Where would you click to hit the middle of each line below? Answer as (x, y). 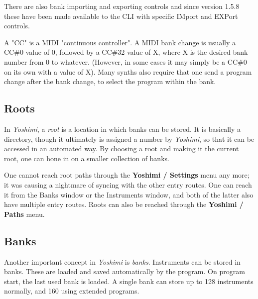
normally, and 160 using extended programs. (72, 291)
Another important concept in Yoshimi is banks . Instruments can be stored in (122, 261)
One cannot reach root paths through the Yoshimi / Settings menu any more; (127, 175)
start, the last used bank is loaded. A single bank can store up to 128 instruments (129, 281)
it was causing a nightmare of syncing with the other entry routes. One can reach (128, 184)
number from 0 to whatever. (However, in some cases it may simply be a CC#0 (126, 61)
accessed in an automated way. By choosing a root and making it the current (122, 149)
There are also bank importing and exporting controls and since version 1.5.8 (122, 6)
